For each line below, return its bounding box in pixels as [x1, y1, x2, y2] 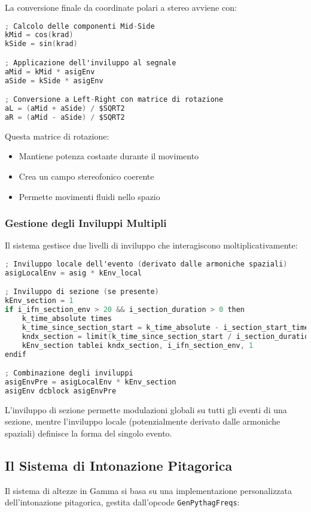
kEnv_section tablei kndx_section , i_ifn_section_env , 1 [22, 341, 254, 350]
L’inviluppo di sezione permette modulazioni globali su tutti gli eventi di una [5, 403, 287, 416]
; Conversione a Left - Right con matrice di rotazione [5, 95, 224, 104]
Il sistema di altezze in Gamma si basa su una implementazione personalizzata [5, 484, 292, 496]
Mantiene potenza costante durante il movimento [19, 150, 199, 162]
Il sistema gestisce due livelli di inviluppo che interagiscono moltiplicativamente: [5, 239, 298, 252]
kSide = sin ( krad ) [5, 40, 78, 49]
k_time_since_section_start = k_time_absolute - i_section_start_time [22, 323, 309, 332]
